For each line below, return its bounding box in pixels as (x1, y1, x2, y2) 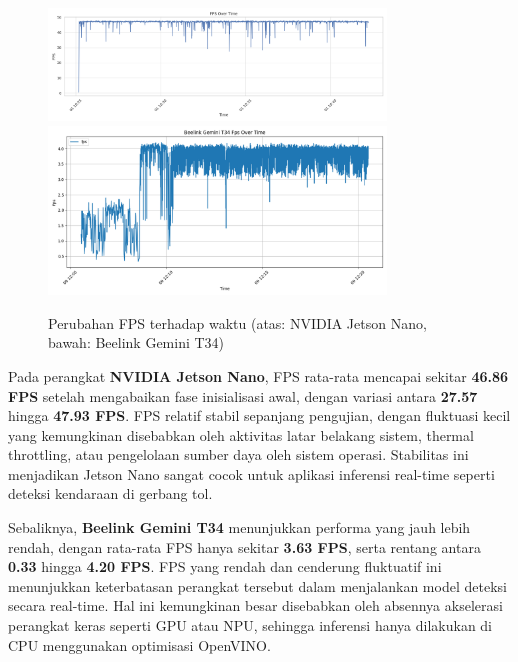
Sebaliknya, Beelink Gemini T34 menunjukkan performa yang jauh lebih (8, 517, 471, 538)
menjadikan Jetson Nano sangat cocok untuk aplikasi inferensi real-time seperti (8, 463, 495, 484)
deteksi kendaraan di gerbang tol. (8, 483, 213, 504)
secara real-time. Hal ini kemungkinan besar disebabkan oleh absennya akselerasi (8, 595, 503, 616)
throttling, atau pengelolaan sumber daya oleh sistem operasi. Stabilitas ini (8, 444, 469, 465)
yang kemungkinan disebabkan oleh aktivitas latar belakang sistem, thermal (8, 424, 474, 445)
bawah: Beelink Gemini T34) (48, 332, 225, 353)
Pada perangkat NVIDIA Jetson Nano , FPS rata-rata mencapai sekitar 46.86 (8, 365, 509, 386)
